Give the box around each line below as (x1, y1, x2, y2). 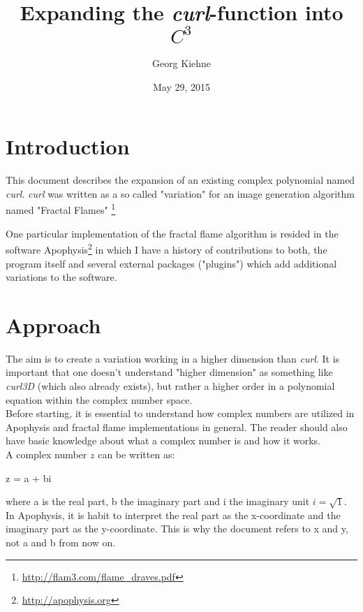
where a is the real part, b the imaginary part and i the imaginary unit (6, 494, 310, 509)
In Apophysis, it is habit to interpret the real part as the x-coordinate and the (6, 507, 341, 522)
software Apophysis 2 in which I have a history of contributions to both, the (6, 240, 327, 256)
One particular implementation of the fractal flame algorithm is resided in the (6, 226, 339, 240)
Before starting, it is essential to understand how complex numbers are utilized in (6, 406, 355, 421)
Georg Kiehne (151, 56, 212, 71)
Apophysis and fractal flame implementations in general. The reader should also (6, 419, 348, 434)
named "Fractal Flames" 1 (6, 201, 116, 217)
